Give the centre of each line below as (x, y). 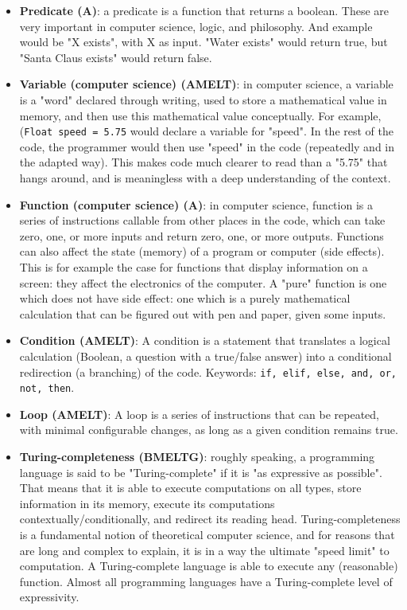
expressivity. (49, 597)
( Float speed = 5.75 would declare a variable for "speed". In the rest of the (206, 131)
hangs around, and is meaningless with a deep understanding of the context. (205, 178)
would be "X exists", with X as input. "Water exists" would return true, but (203, 42)
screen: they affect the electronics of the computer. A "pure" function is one (203, 282)
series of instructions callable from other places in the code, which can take (202, 220)
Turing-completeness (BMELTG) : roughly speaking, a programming (197, 457)
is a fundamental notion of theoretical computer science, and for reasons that (207, 534)
